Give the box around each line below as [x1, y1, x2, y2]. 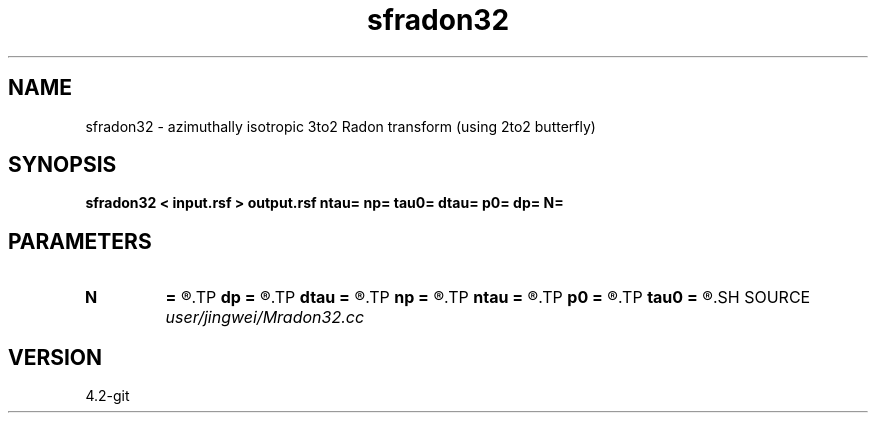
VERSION [8, 344, 103, 370]
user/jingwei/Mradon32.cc [165, 307, 365, 328]
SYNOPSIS [8, 152, 117, 178]
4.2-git [85, 387, 130, 405]
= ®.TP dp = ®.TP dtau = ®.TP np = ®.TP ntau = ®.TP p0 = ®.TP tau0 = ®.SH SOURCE [165, 287, 811, 308]
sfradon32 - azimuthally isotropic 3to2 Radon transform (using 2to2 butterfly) [85, 117, 596, 135]
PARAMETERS [8, 228, 152, 254]
